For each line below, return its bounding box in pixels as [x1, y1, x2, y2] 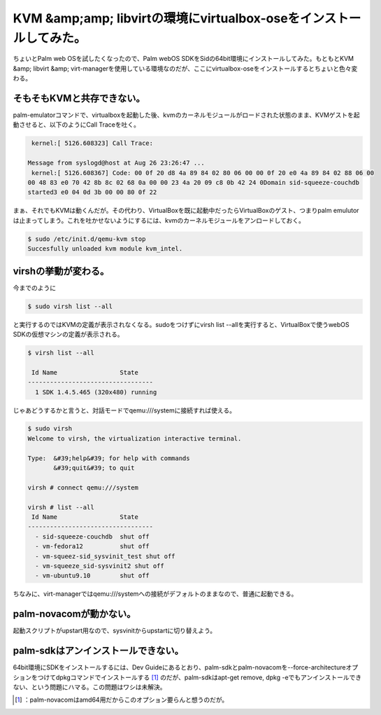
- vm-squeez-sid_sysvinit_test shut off [35, 552, 175, 560]
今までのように [13, 284, 56, 292]
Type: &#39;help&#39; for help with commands [27, 454, 190, 462]
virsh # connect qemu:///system [27, 483, 139, 492]
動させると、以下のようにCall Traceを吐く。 [13, 120, 140, 129]
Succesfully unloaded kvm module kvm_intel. [27, 245, 183, 253]
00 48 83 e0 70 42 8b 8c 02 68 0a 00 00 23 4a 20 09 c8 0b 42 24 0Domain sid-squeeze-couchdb [27, 179, 360, 186]
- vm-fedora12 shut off [35, 543, 150, 550]
